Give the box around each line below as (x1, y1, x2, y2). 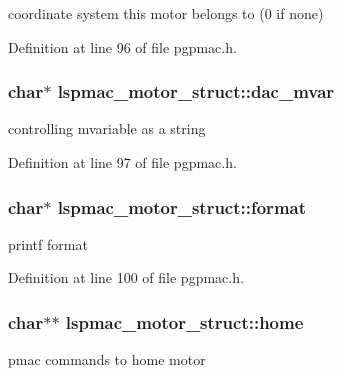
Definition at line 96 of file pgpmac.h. (8, 36, 237, 57)
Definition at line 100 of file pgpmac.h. (8, 267, 244, 288)
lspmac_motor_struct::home (65, 309, 304, 334)
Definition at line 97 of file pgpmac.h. (8, 152, 237, 172)
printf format (8, 233, 88, 254)
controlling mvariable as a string (8, 118, 206, 139)
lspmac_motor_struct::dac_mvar (57, 79, 335, 104)
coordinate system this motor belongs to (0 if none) (8, 3, 324, 23)
